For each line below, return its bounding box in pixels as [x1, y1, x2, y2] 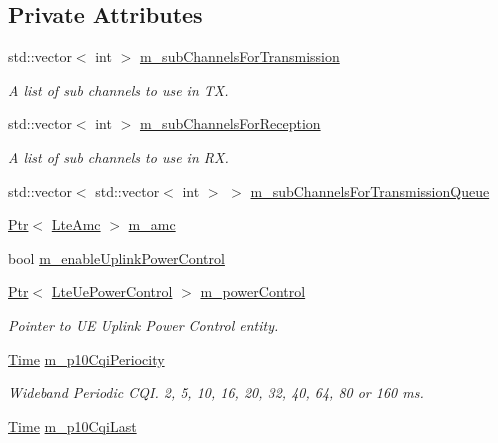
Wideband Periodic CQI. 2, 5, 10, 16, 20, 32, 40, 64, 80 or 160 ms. [8, 382, 424, 403]
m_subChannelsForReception [139, 113, 321, 134]
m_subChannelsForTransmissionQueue [250, 180, 490, 201]
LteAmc [51, 214, 101, 235]
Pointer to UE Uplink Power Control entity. [8, 314, 279, 335]
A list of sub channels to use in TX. [8, 79, 229, 100]
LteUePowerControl [51, 281, 173, 302]
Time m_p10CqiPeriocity [8, 348, 165, 369]
